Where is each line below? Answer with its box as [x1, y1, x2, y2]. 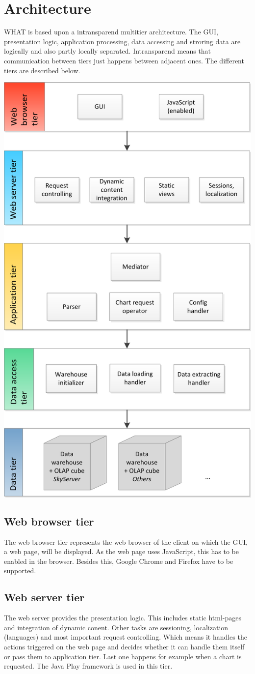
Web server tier [4, 589, 85, 605]
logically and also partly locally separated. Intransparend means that [4, 46, 211, 56]
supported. [4, 565, 36, 576]
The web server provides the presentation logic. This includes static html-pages [4, 613, 242, 623]
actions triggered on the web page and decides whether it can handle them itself [4, 641, 245, 651]
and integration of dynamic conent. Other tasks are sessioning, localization [4, 622, 229, 632]
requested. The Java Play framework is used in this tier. [4, 661, 173, 671]
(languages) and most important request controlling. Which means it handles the [4, 632, 247, 642]
